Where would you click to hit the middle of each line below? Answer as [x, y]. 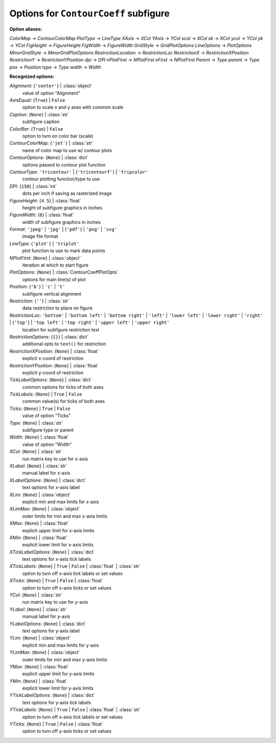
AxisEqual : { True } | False [37, 100]
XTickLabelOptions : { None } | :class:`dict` [52, 552]
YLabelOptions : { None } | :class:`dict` [48, 624]
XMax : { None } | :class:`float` [39, 523]
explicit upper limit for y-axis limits [58, 674]
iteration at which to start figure [55, 265]
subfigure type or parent [48, 430]
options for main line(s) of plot [54, 279]
